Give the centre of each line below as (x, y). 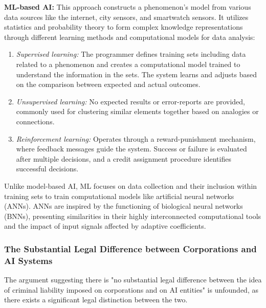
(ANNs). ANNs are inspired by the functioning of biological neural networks (124, 206)
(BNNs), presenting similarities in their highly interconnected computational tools (133, 216)
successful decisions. (47, 169)
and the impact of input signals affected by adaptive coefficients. (105, 226)
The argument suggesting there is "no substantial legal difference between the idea (133, 280)
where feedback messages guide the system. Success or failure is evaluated (131, 149)
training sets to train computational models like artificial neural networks (119, 196)
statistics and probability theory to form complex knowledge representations (124, 27)
